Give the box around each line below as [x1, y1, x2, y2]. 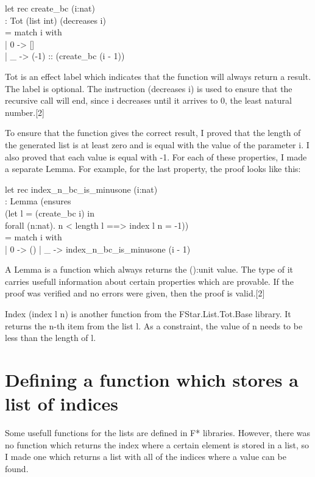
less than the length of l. [5, 331, 96, 344]
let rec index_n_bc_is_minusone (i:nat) [5, 182, 158, 195]
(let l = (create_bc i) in [5, 206, 95, 219]
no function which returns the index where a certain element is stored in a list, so [5, 438, 310, 451]
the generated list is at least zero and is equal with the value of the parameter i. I [5, 138, 310, 151]
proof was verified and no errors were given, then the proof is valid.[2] [5, 287, 265, 299]
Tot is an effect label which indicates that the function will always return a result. [5, 70, 311, 82]
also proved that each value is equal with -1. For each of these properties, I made [5, 150, 307, 163]
